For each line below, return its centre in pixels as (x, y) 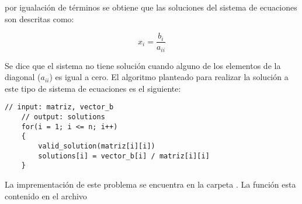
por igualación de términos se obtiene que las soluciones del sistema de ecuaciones (151, 7)
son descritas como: (39, 18)
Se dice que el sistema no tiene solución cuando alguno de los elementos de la (143, 65)
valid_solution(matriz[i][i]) (97, 146)
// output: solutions (63, 117)
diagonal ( (23, 77)
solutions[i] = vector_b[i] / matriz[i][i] (124, 156)
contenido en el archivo (46, 196)
